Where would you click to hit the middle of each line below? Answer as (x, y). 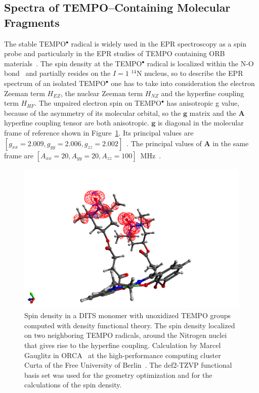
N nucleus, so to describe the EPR (190, 73)
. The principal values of (164, 143)
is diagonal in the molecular (201, 123)
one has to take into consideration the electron (183, 83)
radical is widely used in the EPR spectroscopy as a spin (159, 43)
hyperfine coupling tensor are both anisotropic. (77, 123)
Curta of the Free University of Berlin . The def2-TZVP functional (128, 365)
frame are (19, 155)
